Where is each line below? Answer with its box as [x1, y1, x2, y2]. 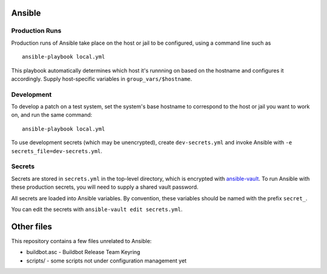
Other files [11, 221, 53, 232]
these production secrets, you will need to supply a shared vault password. [11, 183, 199, 191]
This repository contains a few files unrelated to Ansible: [11, 237, 152, 244]
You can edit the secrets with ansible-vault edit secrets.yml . [11, 206, 183, 213]
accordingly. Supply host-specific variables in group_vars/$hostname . [11, 75, 193, 82]
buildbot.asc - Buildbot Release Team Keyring [26, 249, 140, 256]
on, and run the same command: [11, 111, 93, 119]
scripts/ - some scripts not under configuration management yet [26, 257, 187, 264]
